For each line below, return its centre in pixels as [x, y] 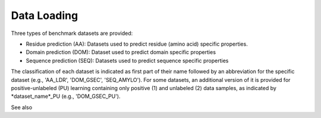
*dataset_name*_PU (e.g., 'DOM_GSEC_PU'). [66, 96]
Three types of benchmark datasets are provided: [72, 33]
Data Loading [45, 15]
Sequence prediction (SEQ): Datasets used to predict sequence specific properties [127, 60]
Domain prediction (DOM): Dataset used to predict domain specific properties [121, 52]
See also [22, 107]
